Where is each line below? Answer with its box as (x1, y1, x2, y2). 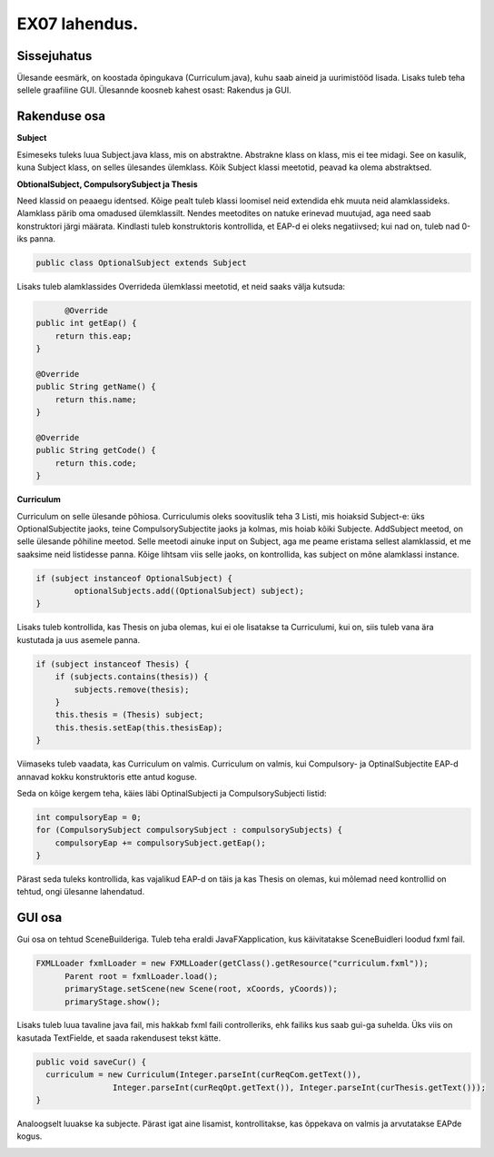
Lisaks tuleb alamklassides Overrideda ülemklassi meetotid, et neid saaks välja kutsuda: (16, 282, 345, 292)
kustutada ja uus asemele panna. (16, 634, 141, 645)
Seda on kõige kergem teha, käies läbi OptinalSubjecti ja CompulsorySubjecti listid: (16, 787, 327, 798)
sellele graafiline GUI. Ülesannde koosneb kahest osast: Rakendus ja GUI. (16, 84, 291, 95)
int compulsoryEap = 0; (35, 812, 143, 822)
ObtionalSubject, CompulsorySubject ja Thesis (16, 178, 198, 190)
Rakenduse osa (16, 109, 106, 124)
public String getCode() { (35, 445, 156, 456)
